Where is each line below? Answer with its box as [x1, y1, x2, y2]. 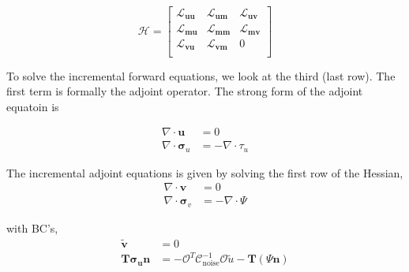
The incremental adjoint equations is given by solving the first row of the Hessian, [6, 164, 403, 181]
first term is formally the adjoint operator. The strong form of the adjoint [6, 83, 363, 99]
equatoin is [6, 98, 59, 114]
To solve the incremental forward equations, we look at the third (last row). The [6, 67, 396, 84]
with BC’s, [6, 219, 58, 236]
